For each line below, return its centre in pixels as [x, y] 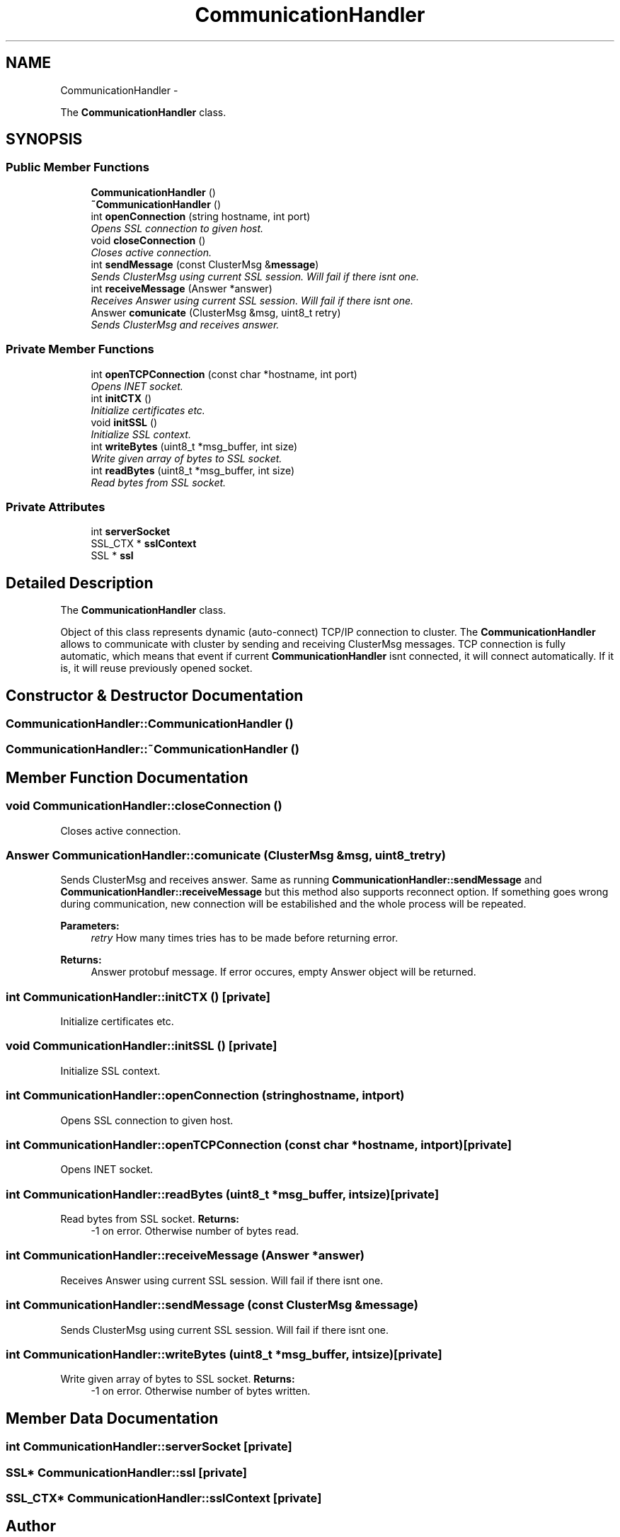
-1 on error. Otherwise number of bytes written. [201, 1391]
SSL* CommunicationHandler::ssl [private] [126, 1472]
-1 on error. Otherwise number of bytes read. [195, 1231]
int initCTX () [121, 398]
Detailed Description [80, 583]
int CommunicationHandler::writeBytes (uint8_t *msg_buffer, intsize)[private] [224, 1354]
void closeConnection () [148, 240]
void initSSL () [124, 422]
